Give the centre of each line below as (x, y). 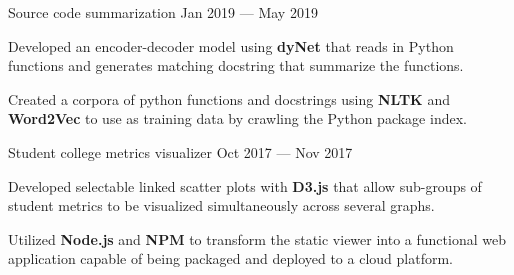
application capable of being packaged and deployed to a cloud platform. (230, 258)
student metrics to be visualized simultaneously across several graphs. (221, 205)
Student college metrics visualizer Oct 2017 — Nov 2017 (180, 151)
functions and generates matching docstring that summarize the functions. (236, 65)
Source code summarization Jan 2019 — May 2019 (163, 12)
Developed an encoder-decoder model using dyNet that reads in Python (231, 45)
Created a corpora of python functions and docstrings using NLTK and (229, 98)
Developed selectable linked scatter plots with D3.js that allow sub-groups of (245, 185)
